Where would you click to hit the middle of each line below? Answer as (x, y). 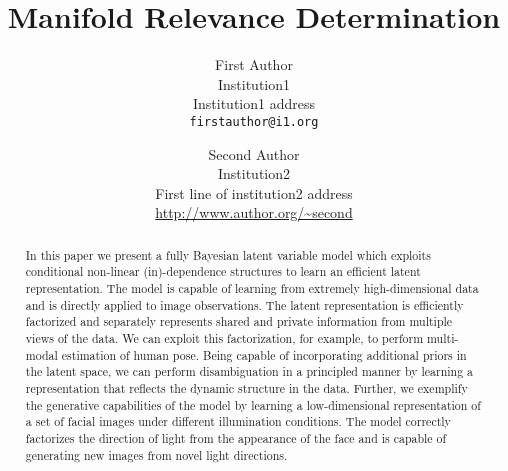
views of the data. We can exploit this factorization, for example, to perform (224, 338)
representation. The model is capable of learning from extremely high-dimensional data (252, 288)
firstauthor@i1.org (254, 121)
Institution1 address (253, 103)
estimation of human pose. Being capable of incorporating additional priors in (264, 354)
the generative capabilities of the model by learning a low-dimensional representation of (253, 404)
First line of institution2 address (254, 192)
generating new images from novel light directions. (156, 454)
